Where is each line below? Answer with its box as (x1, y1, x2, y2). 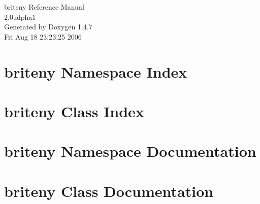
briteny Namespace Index (4, 61, 187, 82)
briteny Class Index (4, 100, 144, 121)
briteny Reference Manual (4, 2, 84, 12)
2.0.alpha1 (4, 11, 36, 22)
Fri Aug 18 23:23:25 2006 (4, 31, 82, 42)
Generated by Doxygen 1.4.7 (4, 21, 92, 32)
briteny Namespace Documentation (4, 141, 256, 161)
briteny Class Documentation (4, 180, 214, 201)
